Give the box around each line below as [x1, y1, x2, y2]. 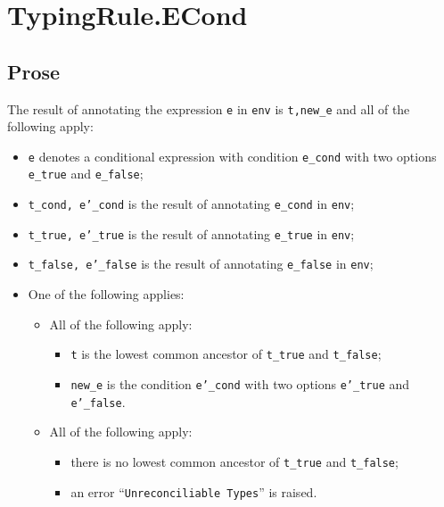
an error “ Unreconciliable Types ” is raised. [70, 482, 317, 501]
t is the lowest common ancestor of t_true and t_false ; [70, 345, 382, 363]
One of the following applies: [28, 285, 185, 303]
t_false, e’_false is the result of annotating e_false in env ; [28, 254, 374, 273]
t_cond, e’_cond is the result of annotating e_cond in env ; [28, 195, 355, 213]
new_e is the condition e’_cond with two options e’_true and [70, 374, 410, 393]
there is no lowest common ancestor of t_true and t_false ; [70, 452, 399, 470]
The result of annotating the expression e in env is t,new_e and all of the [7, 99, 410, 118]
